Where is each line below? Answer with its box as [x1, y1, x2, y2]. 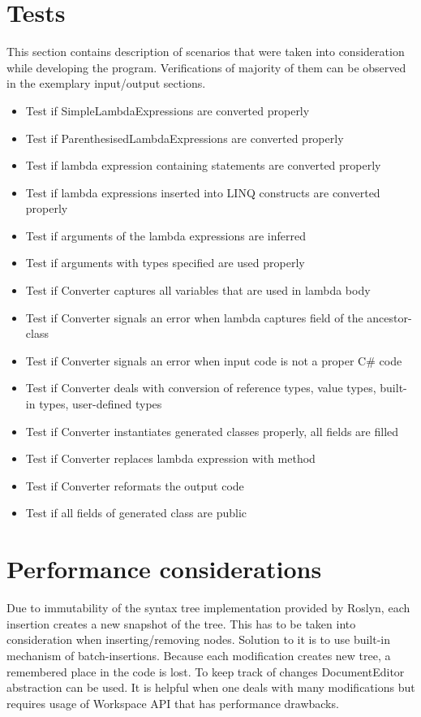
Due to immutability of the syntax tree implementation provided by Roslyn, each [6, 599, 410, 616]
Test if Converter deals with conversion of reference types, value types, [25, 379, 376, 396]
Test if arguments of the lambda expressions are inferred [25, 227, 306, 244]
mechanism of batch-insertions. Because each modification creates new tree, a [6, 646, 391, 663]
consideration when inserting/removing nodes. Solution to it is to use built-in [6, 631, 391, 648]
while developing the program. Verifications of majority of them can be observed [6, 58, 406, 76]
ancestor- [367, 309, 412, 326]
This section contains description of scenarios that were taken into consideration [6, 43, 405, 60]
